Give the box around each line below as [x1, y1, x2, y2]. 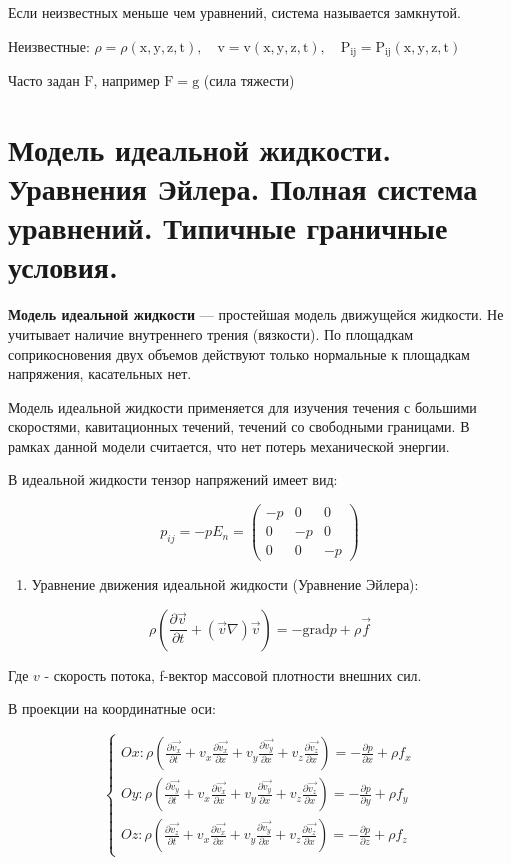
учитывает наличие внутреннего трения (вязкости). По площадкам [8, 323, 413, 344]
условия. [8, 246, 118, 287]
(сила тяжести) [203, 70, 295, 91]
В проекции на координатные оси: [8, 698, 216, 719]
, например [93, 70, 160, 91]
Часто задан [8, 70, 80, 91]
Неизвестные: [8, 35, 90, 56]
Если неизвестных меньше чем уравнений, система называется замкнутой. [8, 2, 461, 22]
